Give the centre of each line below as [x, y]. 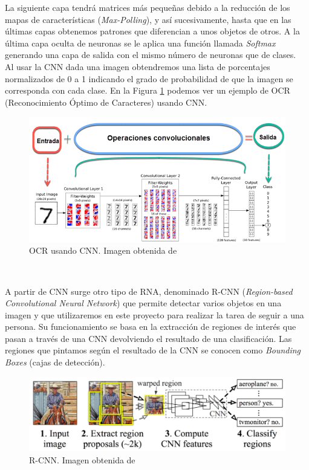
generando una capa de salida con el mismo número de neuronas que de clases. [151, 55]
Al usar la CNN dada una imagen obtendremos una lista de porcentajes [138, 66]
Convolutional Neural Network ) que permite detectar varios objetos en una [143, 303]
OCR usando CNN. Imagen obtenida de [103, 250]
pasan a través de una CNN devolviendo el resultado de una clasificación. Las [148, 338]
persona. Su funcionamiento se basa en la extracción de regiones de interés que [151, 327]
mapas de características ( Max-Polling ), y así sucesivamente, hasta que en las [148, 19]
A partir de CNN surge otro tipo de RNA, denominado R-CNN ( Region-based [149, 291]
